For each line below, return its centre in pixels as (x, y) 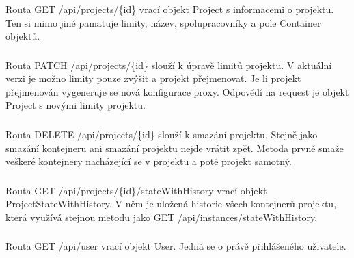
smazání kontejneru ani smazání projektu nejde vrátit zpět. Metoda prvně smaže (175, 147)
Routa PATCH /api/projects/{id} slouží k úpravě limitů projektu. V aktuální (169, 65)
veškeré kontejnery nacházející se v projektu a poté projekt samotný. (149, 161)
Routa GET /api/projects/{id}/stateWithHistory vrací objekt (136, 190)
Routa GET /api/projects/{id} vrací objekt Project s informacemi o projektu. (170, 9)
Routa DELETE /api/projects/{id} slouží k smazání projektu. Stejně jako (162, 134)
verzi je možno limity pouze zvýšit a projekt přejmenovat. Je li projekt (153, 78)
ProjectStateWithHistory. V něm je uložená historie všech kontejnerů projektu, (171, 204)
